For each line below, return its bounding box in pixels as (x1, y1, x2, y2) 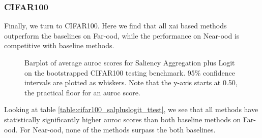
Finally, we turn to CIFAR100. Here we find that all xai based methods (4, 20, 227, 31)
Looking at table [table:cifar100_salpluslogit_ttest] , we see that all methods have (4, 104, 258, 115)
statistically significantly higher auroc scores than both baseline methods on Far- (4, 114, 256, 124)
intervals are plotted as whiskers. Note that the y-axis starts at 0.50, (24, 77, 238, 88)
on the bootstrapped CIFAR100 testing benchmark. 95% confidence (24, 67, 236, 78)
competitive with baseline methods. (4, 40, 114, 51)
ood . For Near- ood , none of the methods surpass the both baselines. (4, 124, 216, 134)
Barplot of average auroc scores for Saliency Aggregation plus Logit (24, 57, 235, 67)
